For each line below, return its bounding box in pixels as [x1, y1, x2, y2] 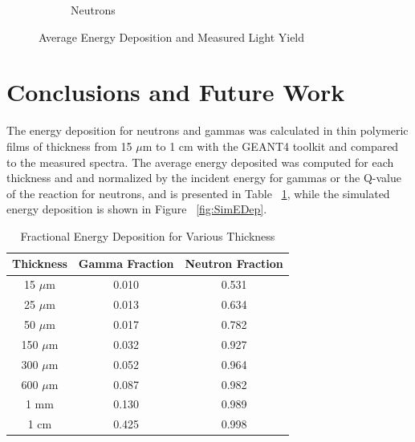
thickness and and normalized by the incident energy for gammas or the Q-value [6, 169, 401, 186]
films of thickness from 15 [6, 137, 132, 154]
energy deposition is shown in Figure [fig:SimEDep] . [6, 201, 267, 217]
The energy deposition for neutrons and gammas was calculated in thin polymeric [6, 122, 409, 139]
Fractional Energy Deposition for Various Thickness [20, 227, 275, 244]
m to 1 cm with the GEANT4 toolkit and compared [142, 137, 399, 154]
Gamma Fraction [78, 255, 174, 272]
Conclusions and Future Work [6, 75, 345, 108]
